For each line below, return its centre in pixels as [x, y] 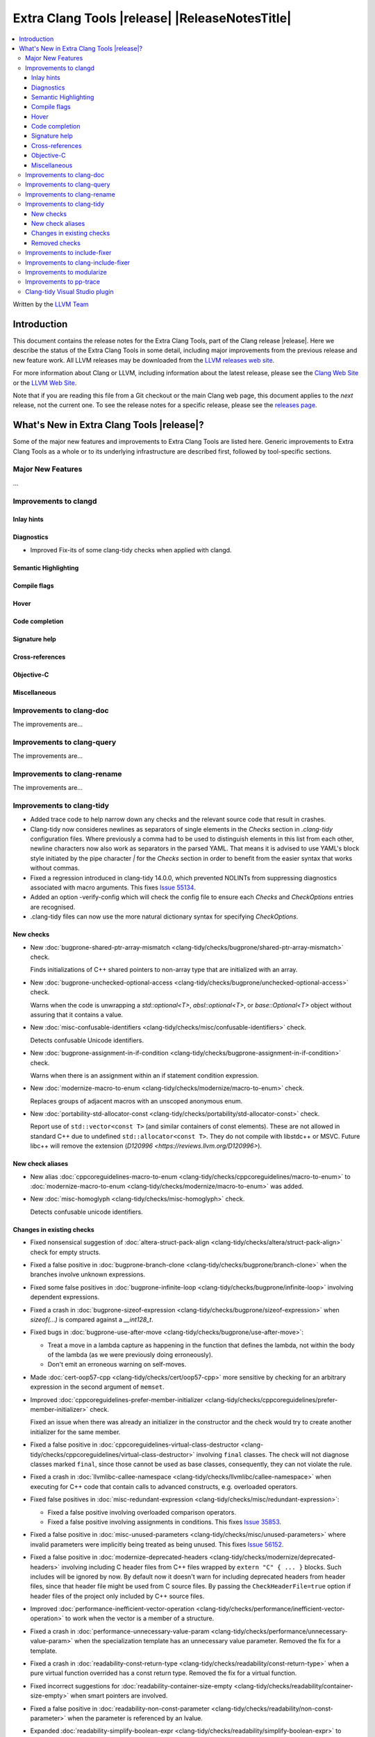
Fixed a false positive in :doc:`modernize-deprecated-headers [119, 1557]
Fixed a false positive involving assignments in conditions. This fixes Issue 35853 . [164, 1522]
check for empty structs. [65, 1252]
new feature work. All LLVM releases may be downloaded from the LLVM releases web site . [144, 360]
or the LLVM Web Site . [45, 383]
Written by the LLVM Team [51, 304]
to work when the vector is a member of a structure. [140, 1618]
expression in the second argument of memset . [97, 1387]
